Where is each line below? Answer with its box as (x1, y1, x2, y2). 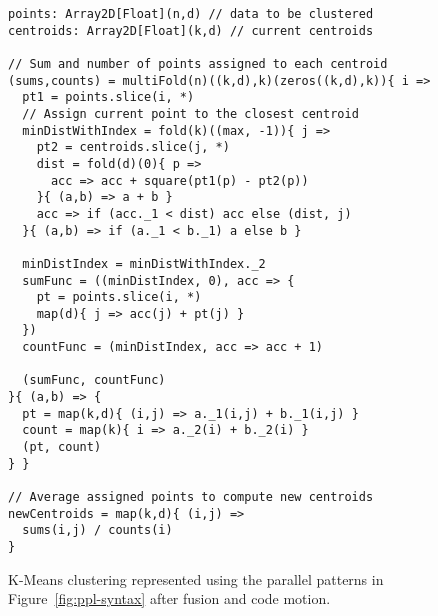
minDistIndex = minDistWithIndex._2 (22, 256, 266, 271)
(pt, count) (22, 440, 102, 455)
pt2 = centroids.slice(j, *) (36, 140, 230, 155)
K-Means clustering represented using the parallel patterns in (8, 568, 384, 589)
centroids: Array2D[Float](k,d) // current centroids (8, 23, 374, 38)
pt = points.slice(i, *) (36, 290, 202, 305)
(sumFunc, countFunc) (22, 373, 166, 388)
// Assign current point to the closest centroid (22, 106, 359, 121)
